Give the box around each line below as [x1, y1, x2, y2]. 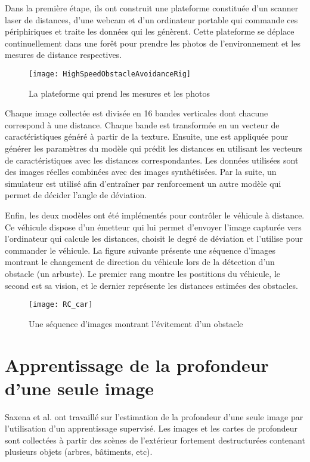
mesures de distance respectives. [5, 48, 122, 61]
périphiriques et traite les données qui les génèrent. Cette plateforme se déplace [5, 25, 294, 38]
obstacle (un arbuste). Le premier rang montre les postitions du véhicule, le [5, 267, 280, 279]
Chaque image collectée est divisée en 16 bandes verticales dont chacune [5, 107, 268, 119]
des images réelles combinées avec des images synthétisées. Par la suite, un [5, 165, 277, 178]
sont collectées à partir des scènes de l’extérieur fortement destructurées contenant [5, 433, 305, 446]
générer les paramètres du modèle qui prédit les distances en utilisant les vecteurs [5, 142, 302, 154]
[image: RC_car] [29, 300, 93, 309]
